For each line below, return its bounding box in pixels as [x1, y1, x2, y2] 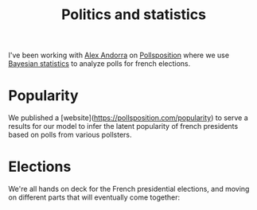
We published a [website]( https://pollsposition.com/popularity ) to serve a [8, 113, 248, 122]
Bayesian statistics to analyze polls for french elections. [8, 59, 191, 68]
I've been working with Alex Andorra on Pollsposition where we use [8, 50, 229, 60]
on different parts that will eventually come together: [8, 192, 181, 202]
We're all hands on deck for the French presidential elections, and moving [8, 185, 250, 194]
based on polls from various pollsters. [8, 130, 133, 140]
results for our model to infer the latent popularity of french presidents [8, 122, 239, 131]
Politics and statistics [60, 6, 207, 24]
